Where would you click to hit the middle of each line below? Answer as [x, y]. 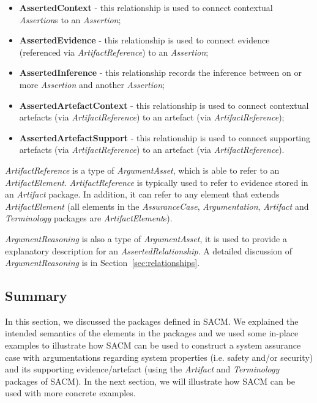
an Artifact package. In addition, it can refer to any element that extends [142, 194]
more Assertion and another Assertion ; [92, 84]
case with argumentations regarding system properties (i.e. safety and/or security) [159, 357]
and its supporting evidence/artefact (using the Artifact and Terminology [142, 369]
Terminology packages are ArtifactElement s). [89, 218]
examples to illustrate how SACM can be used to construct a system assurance [153, 345]
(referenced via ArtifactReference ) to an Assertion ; [114, 52]
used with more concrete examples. [70, 393]
